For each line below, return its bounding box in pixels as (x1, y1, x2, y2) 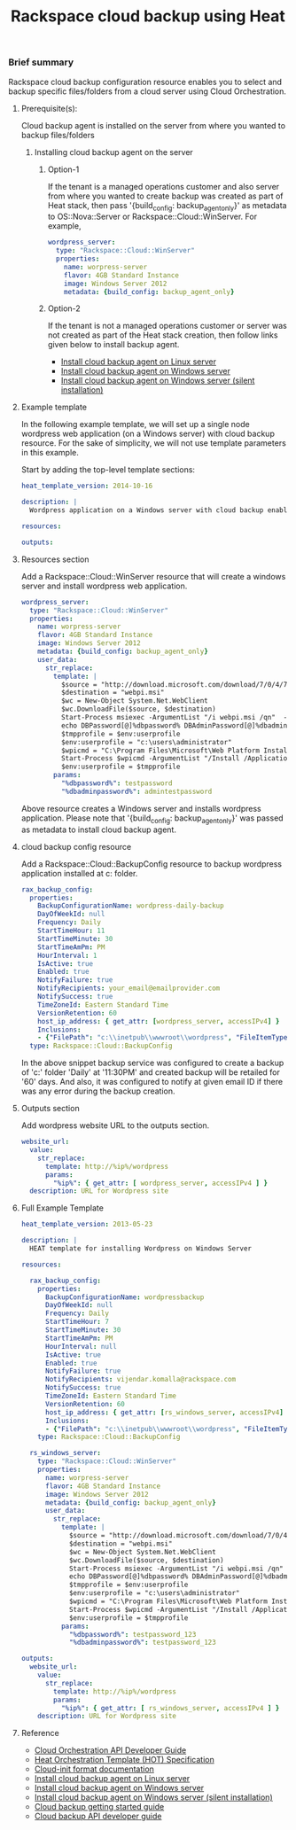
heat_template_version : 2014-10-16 (20, 481, 153, 491)
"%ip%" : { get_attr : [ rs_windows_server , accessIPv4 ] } (60, 1703, 280, 1712)
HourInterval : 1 (37, 951, 97, 960)
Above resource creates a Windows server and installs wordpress (20, 803, 262, 814)
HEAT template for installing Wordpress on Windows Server (29, 1244, 253, 1253)
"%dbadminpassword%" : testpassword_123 (68, 1638, 216, 1647)
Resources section (20, 554, 90, 565)
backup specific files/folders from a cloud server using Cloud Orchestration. (8, 86, 287, 97)
